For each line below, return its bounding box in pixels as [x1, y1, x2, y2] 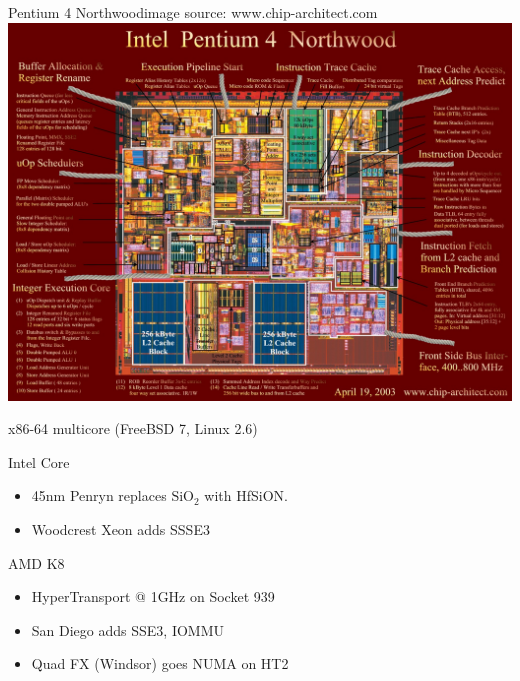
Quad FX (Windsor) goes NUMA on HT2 [31, 653, 289, 674]
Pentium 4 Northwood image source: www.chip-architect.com [8, 2, 378, 22]
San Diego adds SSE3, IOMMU [31, 619, 225, 640]
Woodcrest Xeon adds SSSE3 [31, 518, 210, 539]
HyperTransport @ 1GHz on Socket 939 [31, 586, 275, 607]
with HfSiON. [204, 485, 288, 506]
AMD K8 [8, 552, 65, 573]
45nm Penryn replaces [31, 485, 167, 506]
